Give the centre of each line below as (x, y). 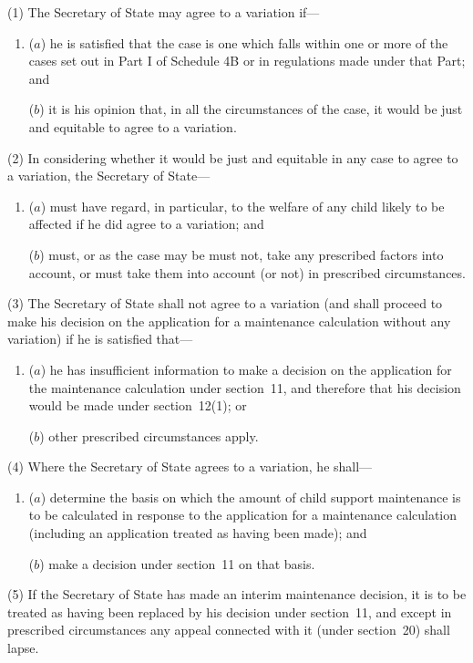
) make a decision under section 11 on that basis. (177, 563)
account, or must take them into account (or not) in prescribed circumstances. (247, 272)
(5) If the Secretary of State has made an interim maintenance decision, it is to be (237, 594)
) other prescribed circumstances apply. (149, 435)
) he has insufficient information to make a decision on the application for (246, 369)
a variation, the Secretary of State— (109, 176)
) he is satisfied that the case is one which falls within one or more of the (244, 42)
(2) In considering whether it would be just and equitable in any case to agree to (233, 157)
